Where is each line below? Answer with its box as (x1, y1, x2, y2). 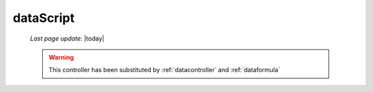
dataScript (12, 10, 75, 25)
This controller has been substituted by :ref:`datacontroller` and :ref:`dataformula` (48, 66, 280, 74)
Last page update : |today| (30, 34, 105, 43)
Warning (48, 53, 74, 61)
